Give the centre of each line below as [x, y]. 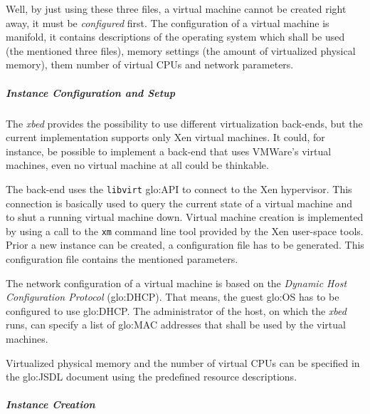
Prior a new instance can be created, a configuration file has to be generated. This [185, 245]
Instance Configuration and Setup [91, 92]
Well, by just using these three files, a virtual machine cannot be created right [176, 9]
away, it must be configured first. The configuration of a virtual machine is [168, 22]
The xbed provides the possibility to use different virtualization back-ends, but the [184, 123]
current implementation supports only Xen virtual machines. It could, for [165, 137]
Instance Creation [51, 404]
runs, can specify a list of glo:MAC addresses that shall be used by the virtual [176, 325]
